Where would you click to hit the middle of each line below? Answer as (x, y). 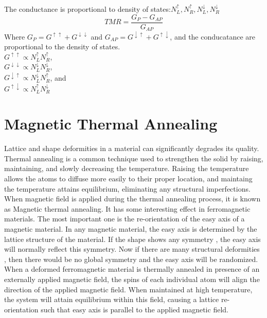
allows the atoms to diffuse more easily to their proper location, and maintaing (128, 179)
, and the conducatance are (213, 36)
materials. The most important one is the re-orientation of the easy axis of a (124, 219)
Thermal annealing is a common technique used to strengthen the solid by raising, (134, 158)
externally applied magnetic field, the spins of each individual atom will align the (132, 279)
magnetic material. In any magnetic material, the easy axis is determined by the (131, 229)
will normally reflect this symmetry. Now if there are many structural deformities (132, 249)
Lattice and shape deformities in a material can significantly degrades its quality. (132, 148)
